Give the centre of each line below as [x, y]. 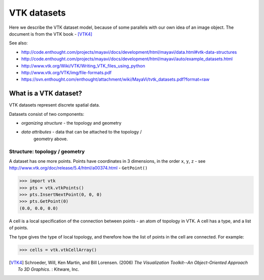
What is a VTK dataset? [46, 94]
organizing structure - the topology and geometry [71, 123]
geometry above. [51, 139]
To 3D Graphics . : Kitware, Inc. [48, 269]
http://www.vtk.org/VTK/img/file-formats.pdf [66, 72]
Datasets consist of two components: [47, 114]
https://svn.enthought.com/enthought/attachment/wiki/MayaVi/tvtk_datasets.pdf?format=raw [115, 79]
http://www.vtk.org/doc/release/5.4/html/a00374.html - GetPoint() [78, 168]
